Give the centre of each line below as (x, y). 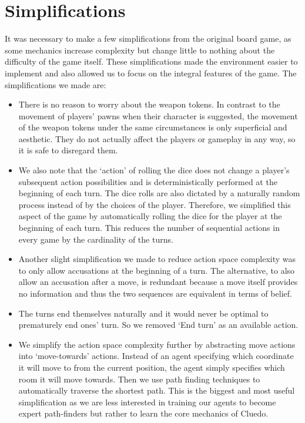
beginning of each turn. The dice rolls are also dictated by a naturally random (159, 193)
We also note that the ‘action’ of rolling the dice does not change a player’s (154, 170)
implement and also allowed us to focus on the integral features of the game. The (151, 73)
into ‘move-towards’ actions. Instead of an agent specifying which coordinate (156, 356)
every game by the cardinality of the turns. (96, 239)
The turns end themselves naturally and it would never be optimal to (143, 313)
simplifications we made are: (56, 84)
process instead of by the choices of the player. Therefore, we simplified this (155, 204)
